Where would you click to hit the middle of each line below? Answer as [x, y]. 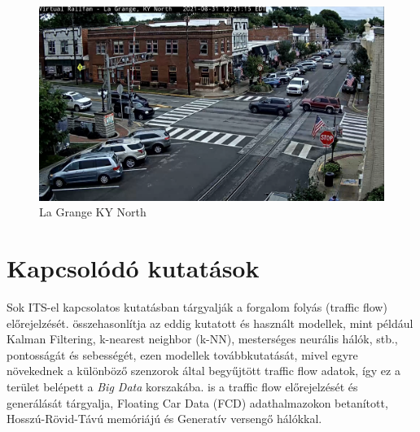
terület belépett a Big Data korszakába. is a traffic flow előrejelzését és [182, 386]
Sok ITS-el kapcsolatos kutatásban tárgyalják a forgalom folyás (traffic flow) [197, 307]
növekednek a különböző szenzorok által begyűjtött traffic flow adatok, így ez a [203, 371]
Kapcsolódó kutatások [133, 268]
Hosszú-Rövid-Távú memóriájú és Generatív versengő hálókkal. [164, 419]
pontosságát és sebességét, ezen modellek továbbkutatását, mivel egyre [182, 354]
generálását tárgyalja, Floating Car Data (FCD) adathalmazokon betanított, [197, 402]
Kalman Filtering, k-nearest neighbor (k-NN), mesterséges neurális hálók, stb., [202, 339]
